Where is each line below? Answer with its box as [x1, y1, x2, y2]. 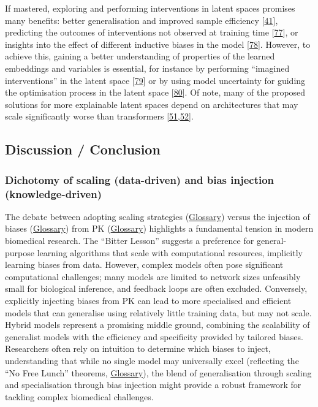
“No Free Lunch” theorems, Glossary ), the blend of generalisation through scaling [5, 366, 312, 379]
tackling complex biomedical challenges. [5, 390, 154, 403]
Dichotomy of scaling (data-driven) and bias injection [5, 172, 274, 187]
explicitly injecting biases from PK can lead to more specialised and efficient [5, 294, 292, 307]
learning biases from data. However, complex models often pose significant [5, 258, 284, 271]
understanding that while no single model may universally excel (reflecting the [5, 354, 299, 367]
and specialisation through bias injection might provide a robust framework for [5, 378, 301, 391]
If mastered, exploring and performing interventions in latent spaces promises [5, 2, 295, 14]
